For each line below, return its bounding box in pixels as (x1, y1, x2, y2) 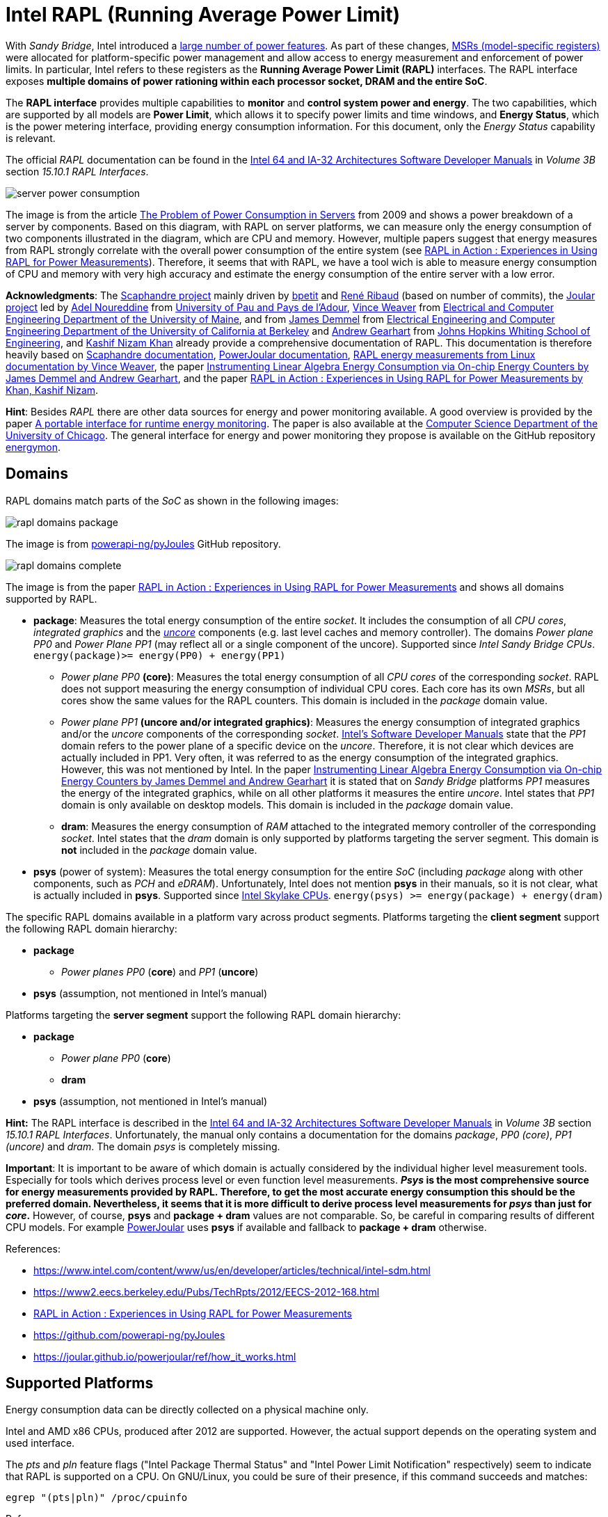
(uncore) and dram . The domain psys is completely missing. (6, 1140, 280, 1152)
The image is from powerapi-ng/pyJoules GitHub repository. (6, 537, 281, 550)
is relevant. (6, 132, 56, 144)
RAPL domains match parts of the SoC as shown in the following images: (6, 494, 339, 507)
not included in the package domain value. (61, 843, 257, 856)
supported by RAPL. (6, 592, 97, 605)
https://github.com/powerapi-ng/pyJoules (33, 1328, 225, 1341)
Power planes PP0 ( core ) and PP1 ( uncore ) (61, 965, 259, 978)
